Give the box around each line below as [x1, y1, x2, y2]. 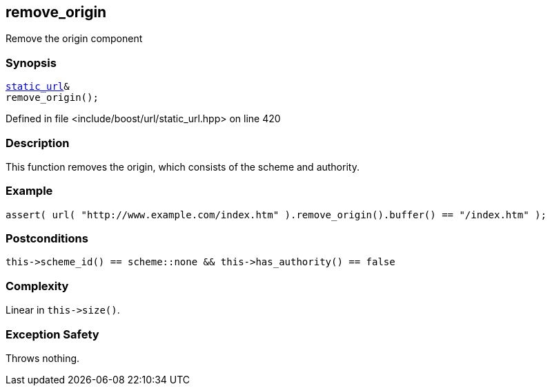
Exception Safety [6, 327, 99, 341]
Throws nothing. [6, 352, 80, 364]
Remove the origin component [6, 32, 143, 45]
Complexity [6, 278, 69, 293]
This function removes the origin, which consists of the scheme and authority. [6, 160, 360, 173]
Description [6, 135, 70, 150]
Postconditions [6, 231, 88, 246]
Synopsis [6, 55, 57, 70]
